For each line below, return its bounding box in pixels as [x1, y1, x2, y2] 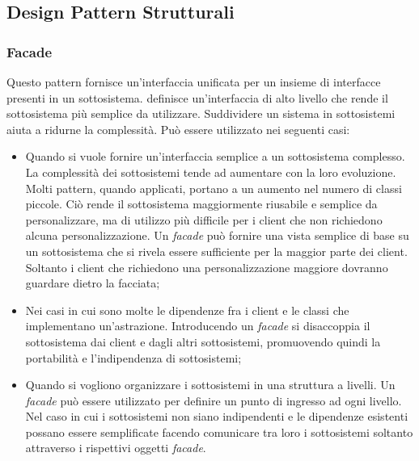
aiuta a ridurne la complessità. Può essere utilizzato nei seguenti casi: [6, 120, 350, 137]
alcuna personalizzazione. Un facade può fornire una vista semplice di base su [25, 227, 409, 244]
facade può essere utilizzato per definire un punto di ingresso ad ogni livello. [25, 392, 402, 409]
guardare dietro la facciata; [25, 275, 160, 291]
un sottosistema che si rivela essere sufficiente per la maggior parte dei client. [25, 242, 408, 259]
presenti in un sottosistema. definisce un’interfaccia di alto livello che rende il [6, 89, 388, 106]
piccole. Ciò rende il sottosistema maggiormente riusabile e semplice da [25, 195, 378, 212]
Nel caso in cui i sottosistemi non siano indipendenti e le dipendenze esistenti [25, 408, 408, 425]
